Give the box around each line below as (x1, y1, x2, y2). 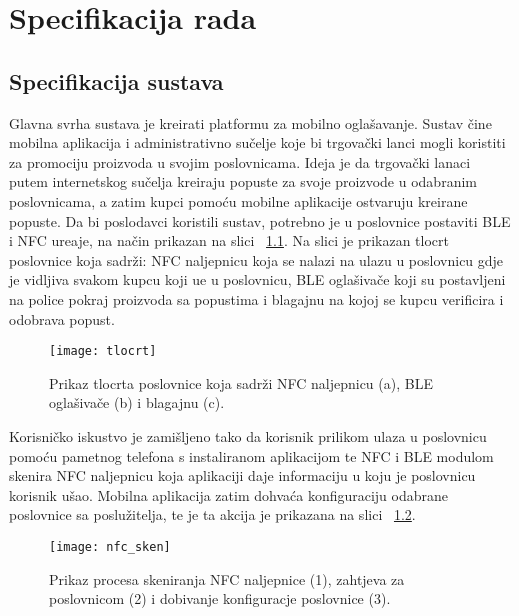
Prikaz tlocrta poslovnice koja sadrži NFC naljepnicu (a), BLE (49, 372, 433, 393)
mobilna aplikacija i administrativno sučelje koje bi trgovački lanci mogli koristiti (9, 132, 506, 153)
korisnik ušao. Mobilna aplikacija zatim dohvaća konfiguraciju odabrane (9, 484, 449, 505)
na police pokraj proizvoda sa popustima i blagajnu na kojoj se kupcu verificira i (9, 288, 504, 309)
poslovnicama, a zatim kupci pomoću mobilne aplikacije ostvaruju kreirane (9, 190, 468, 211)
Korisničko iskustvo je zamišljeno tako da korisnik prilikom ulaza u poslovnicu (9, 425, 487, 446)
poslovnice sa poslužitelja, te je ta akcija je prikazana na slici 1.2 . (9, 504, 416, 525)
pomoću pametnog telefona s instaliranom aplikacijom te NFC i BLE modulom (9, 445, 494, 466)
